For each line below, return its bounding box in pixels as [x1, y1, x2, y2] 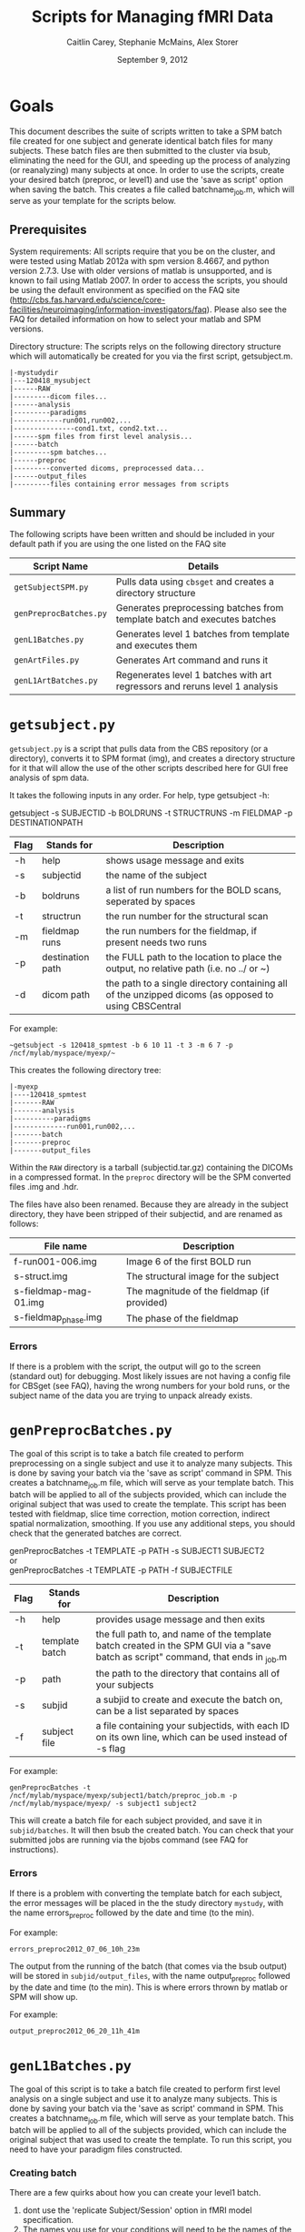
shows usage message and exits [105, 854, 245, 867]
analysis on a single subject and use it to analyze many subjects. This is [9, 2094, 278, 2105]
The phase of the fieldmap [125, 1312, 239, 1324]
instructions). [9, 1844, 59, 1855]
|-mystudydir [9, 369, 59, 378]
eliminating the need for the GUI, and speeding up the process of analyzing [9, 155, 290, 166]
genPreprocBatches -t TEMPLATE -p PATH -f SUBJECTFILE [9, 1565, 233, 1576]
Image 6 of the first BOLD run [125, 1255, 251, 1268]
